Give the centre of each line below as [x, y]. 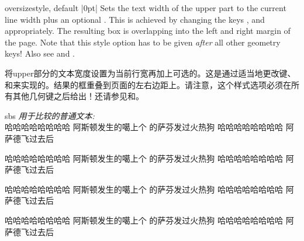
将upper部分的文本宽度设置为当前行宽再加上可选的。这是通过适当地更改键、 [150, 73]
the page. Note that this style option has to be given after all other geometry [143, 42]
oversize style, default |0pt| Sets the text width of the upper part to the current [146, 8]
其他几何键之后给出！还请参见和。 [78, 96]
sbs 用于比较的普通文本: [50, 115]
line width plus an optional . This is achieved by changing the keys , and [135, 19]
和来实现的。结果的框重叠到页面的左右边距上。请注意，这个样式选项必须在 [148, 84]
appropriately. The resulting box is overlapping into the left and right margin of [148, 31]
